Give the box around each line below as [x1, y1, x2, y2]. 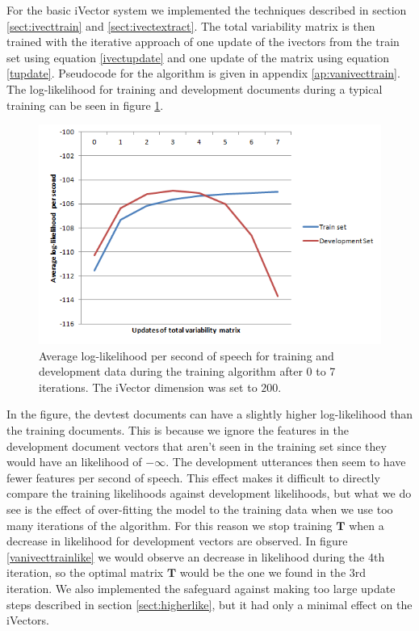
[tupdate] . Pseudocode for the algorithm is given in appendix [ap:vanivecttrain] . [6, 65, 400, 82]
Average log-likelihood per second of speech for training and [39, 347, 334, 364]
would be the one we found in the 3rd [179, 564, 367, 581]
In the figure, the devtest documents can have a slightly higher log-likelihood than [6, 406, 413, 423]
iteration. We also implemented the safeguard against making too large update [6, 579, 396, 596]
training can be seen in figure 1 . [6, 96, 164, 113]
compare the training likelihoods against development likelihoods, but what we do [6, 485, 412, 502]
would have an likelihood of [6, 453, 142, 470]
